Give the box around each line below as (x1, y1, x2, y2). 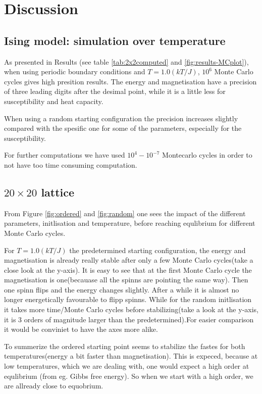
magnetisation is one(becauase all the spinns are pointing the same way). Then (4, 274, 248, 285)
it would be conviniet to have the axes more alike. (4, 324, 158, 334)
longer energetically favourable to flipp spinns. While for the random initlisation (4, 294, 252, 305)
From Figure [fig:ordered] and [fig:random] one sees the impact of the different (4, 208, 246, 218)
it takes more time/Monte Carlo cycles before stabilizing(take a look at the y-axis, (4, 304, 258, 315)
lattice (41, 184, 75, 200)
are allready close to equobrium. (4, 380, 103, 391)
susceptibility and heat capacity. (4, 95, 103, 106)
